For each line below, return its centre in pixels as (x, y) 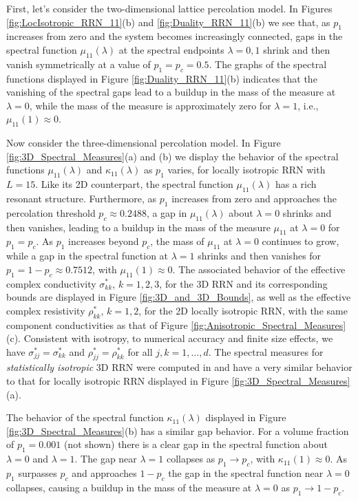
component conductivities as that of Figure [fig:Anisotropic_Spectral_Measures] (176, 324)
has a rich (296, 184)
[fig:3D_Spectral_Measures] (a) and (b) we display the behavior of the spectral (172, 156)
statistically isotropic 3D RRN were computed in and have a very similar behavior (179, 367)
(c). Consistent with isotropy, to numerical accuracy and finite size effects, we (170, 338)
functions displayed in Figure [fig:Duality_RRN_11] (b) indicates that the (162, 78)
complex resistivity (46, 310)
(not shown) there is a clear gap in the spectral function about (196, 444)
